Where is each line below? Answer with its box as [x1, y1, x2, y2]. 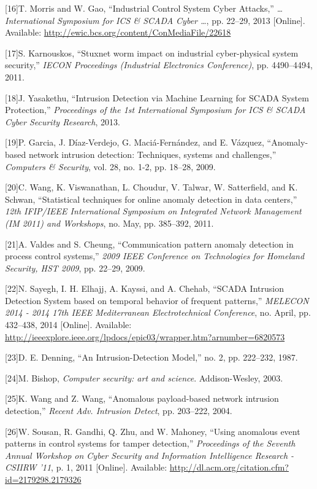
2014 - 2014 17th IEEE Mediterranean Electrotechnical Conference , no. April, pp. [5, 306, 311, 319]
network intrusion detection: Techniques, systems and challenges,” [28, 147, 277, 160]
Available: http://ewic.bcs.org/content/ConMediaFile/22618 [5, 26, 231, 39]
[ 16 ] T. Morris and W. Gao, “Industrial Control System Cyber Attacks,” [5, 2, 274, 14]
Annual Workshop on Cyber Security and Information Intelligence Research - [5, 448, 294, 461]
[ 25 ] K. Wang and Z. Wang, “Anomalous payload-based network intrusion [5, 392, 279, 405]
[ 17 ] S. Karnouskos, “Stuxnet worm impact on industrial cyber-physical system [5, 46, 299, 59]
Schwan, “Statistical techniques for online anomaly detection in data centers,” [5, 192, 297, 205]
